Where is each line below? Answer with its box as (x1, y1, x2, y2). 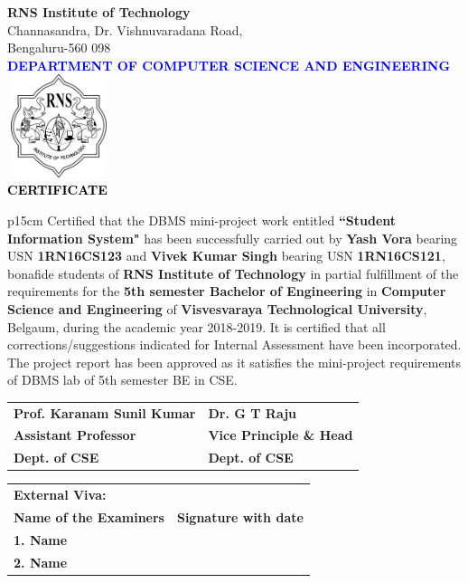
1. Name (14, 530, 68, 549)
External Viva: (14, 485, 107, 504)
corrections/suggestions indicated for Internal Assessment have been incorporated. (7, 335, 462, 354)
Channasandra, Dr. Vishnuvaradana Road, (7, 20, 243, 39)
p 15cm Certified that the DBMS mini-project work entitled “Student (7, 210, 397, 229)
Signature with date (176, 508, 304, 526)
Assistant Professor (14, 425, 136, 444)
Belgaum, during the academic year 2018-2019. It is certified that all (7, 317, 386, 336)
